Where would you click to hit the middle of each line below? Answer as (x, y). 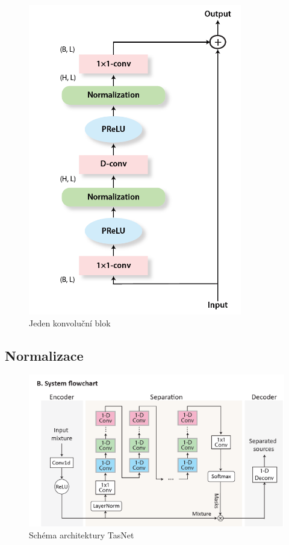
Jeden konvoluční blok (70, 322)
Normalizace (44, 355)
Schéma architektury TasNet (82, 534)
